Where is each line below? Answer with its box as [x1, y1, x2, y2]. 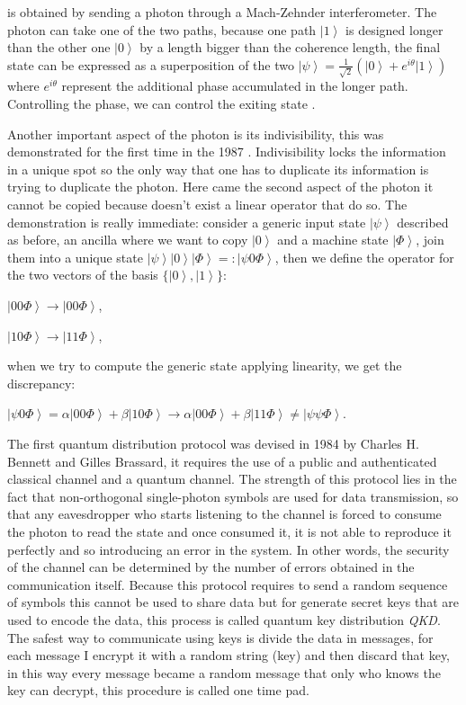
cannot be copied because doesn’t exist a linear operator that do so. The [7, 195, 408, 214]
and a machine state [277, 230, 389, 249]
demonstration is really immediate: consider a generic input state [7, 212, 366, 231]
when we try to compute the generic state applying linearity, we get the [7, 356, 402, 375]
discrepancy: [7, 373, 76, 392]
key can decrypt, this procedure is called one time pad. [7, 681, 309, 700]
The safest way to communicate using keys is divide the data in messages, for [7, 628, 434, 647]
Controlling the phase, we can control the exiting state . [7, 94, 316, 113]
